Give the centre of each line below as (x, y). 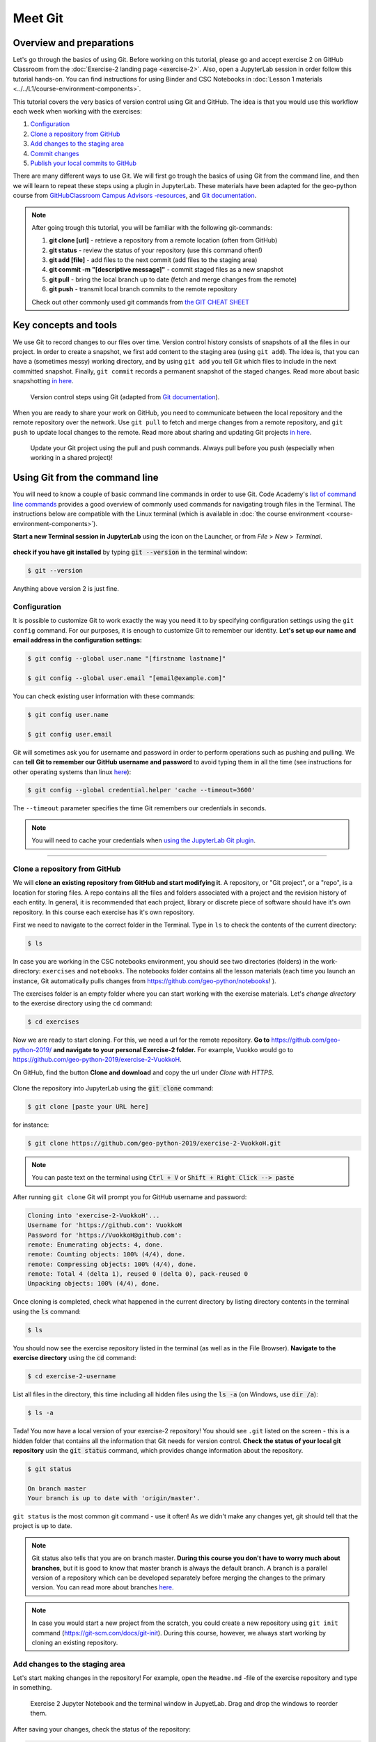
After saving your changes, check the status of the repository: (102, 1729)
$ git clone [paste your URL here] (88, 1107)
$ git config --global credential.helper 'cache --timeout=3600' (141, 790)
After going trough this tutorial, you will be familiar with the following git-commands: (152, 227)
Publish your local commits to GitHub (84, 163)
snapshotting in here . (43, 381)
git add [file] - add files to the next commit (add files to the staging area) (153, 260)
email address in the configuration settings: (77, 640)
